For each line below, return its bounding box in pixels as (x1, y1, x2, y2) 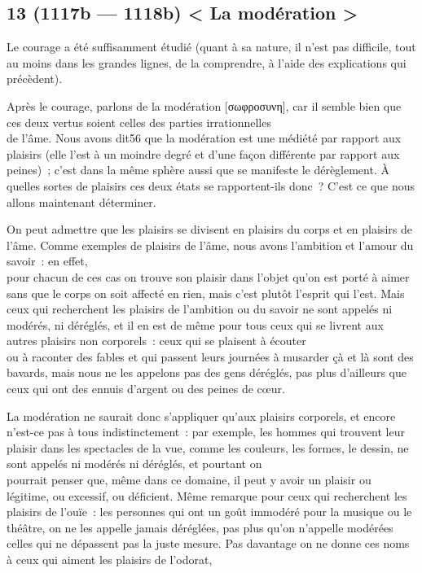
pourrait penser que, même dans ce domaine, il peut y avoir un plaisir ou (7, 471, 371, 488)
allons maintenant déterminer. (7, 193, 156, 210)
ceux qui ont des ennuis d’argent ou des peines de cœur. (7, 380, 285, 397)
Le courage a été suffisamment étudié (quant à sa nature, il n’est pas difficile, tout (7, 38, 416, 55)
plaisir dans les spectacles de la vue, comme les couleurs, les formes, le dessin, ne (7, 439, 409, 456)
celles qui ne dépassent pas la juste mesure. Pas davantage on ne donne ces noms (7, 535, 410, 552)
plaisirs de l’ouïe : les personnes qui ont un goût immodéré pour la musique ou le (7, 503, 412, 520)
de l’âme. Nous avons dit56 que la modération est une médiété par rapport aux (7, 129, 402, 147)
